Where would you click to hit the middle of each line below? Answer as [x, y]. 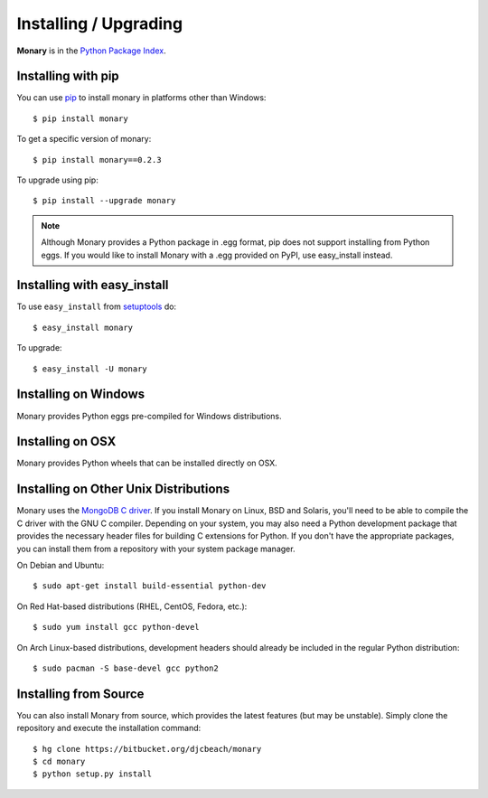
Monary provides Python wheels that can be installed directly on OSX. [147, 463]
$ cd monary [59, 761]
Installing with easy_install [93, 285]
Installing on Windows [81, 394]
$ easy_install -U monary [90, 369]
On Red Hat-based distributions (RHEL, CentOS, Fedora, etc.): [132, 606]
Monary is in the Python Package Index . [91, 51]
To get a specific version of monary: [84, 139]
